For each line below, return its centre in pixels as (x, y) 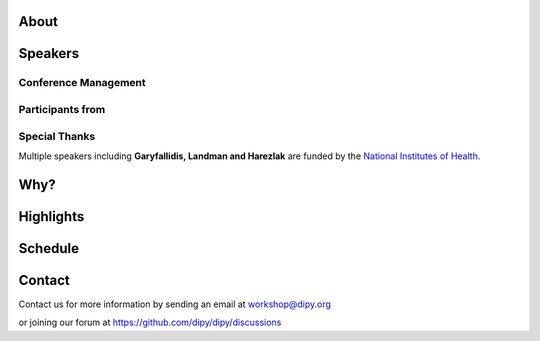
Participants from (62, 109)
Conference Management (82, 83)
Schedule (49, 248)
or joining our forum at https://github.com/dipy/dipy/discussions (150, 322)
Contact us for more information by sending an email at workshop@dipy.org (175, 304)
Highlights (51, 216)
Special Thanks (57, 136)
